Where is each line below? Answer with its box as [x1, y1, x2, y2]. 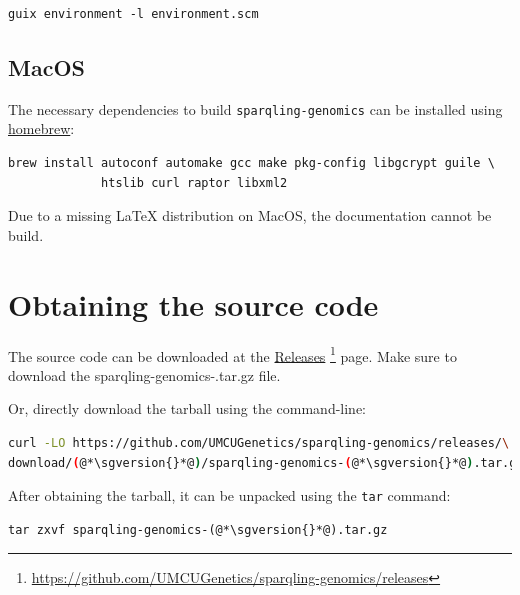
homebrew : [8, 118, 75, 139]
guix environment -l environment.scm [8, 7, 259, 21]
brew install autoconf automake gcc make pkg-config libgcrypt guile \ [8, 156, 495, 171]
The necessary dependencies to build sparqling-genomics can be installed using [8, 98, 503, 119]
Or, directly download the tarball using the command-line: [8, 398, 367, 419]
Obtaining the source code [8, 283, 379, 324]
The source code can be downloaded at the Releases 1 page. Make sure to [8, 342, 457, 366]
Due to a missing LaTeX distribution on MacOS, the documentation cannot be [8, 205, 492, 226]
